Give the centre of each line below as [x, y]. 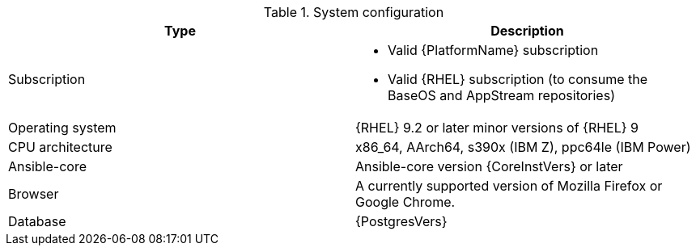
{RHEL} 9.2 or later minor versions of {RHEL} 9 [497, 128]
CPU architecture [60, 147]
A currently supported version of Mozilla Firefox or [509, 186]
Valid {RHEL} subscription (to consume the [518, 79]
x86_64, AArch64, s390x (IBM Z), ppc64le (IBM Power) [523, 147]
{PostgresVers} [401, 221]
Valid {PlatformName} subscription [493, 50]
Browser [34, 194]
